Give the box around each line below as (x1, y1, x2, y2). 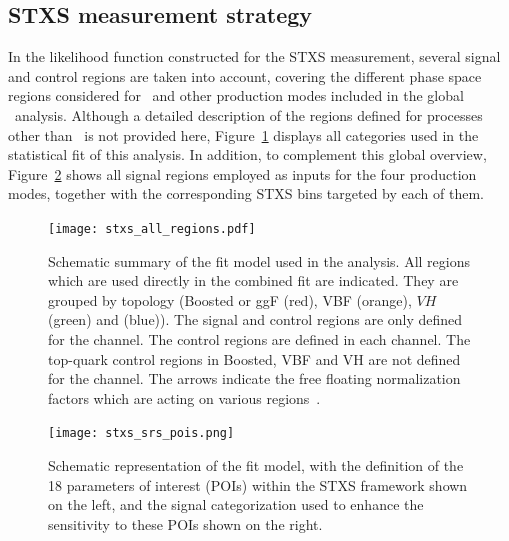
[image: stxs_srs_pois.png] (48, 426, 235, 441)
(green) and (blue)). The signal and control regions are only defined (48, 309, 463, 330)
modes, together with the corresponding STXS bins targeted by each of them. (8, 183, 484, 204)
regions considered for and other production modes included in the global (8, 85, 464, 106)
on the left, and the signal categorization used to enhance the (48, 494, 424, 515)
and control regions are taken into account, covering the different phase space (8, 65, 482, 86)
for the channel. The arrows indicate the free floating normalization (48, 368, 461, 389)
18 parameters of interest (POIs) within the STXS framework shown (48, 474, 468, 495)
